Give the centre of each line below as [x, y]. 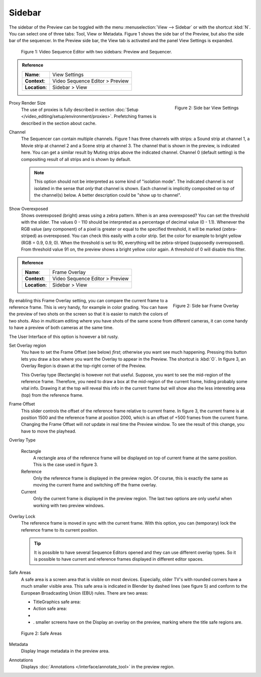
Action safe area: [50, 609]
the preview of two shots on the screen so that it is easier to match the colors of [88, 314]
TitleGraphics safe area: [57, 602]
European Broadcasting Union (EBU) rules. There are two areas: [85, 593]
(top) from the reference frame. [52, 395]
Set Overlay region [28, 346]
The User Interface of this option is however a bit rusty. [64, 337]
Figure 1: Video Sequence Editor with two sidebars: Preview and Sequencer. [97, 51]
